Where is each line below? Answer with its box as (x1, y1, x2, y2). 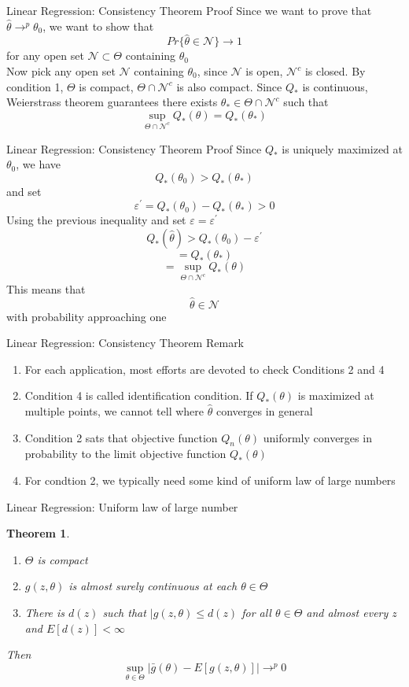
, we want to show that (42, 17, 154, 34)
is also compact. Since (176, 78, 282, 94)
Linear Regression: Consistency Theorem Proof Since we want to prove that (6, 2, 372, 18)
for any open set (6, 47, 84, 64)
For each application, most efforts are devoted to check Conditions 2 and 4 (24, 360, 385, 377)
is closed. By (304, 63, 366, 79)
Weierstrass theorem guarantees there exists (6, 94, 218, 110)
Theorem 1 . (6, 525, 70, 541)
